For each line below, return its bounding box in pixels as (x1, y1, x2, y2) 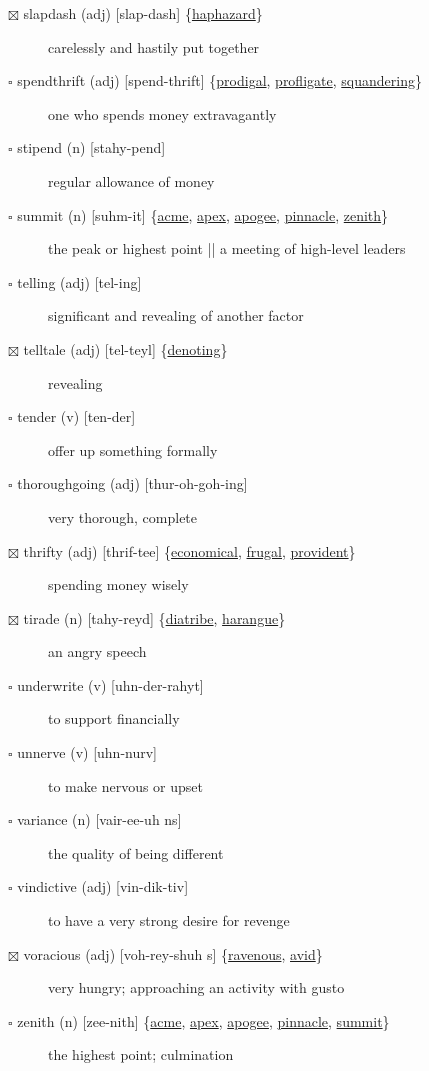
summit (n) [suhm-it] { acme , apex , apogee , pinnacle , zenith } (17, 204, 389, 225)
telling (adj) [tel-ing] (17, 271, 142, 292)
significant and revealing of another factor (48, 305, 304, 326)
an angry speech (48, 641, 147, 662)
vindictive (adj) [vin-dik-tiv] (17, 876, 189, 897)
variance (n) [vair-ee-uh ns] (17, 809, 182, 830)
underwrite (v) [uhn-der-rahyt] (17, 674, 204, 695)
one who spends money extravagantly (48, 103, 277, 124)
